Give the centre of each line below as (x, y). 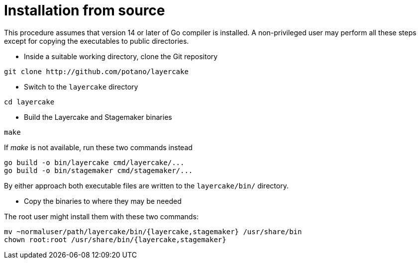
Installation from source (85, 10)
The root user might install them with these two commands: (101, 216)
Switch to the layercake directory (81, 87)
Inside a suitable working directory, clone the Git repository (121, 56)
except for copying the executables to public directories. (97, 41)
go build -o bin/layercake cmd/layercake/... (94, 162)
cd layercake (29, 102)
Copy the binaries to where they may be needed (103, 201)
